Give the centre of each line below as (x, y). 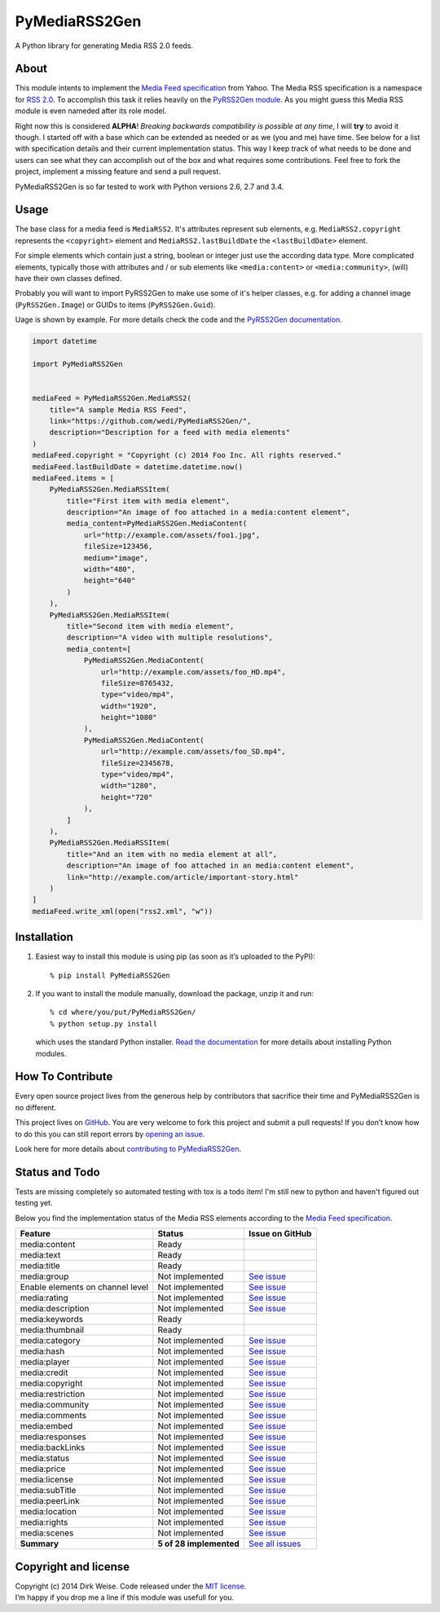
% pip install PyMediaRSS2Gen (110, 975)
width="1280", (129, 786)
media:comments (53, 1416)
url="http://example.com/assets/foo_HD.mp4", (193, 672)
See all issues (275, 1544)
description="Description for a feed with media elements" (170, 433)
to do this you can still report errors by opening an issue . (110, 1134)
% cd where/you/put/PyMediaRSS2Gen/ (123, 1012)
